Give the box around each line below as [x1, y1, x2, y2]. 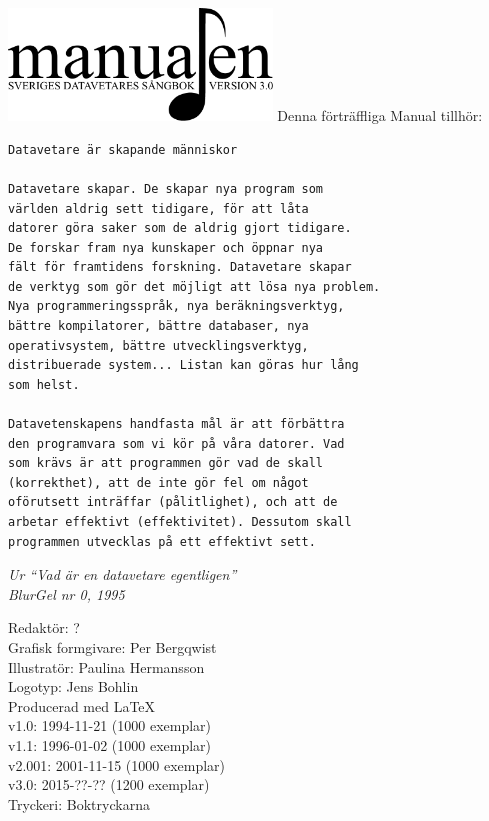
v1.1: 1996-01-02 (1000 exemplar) [8, 734, 212, 755]
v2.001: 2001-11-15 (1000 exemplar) [8, 754, 226, 775]
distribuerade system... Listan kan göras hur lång [8, 358, 359, 373]
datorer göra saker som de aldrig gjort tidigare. [8, 221, 352, 236]
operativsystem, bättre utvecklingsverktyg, [8, 338, 309, 353]
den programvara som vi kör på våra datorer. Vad [8, 436, 345, 451]
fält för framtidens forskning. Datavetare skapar [8, 260, 352, 275]
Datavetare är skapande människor [8, 142, 238, 157]
